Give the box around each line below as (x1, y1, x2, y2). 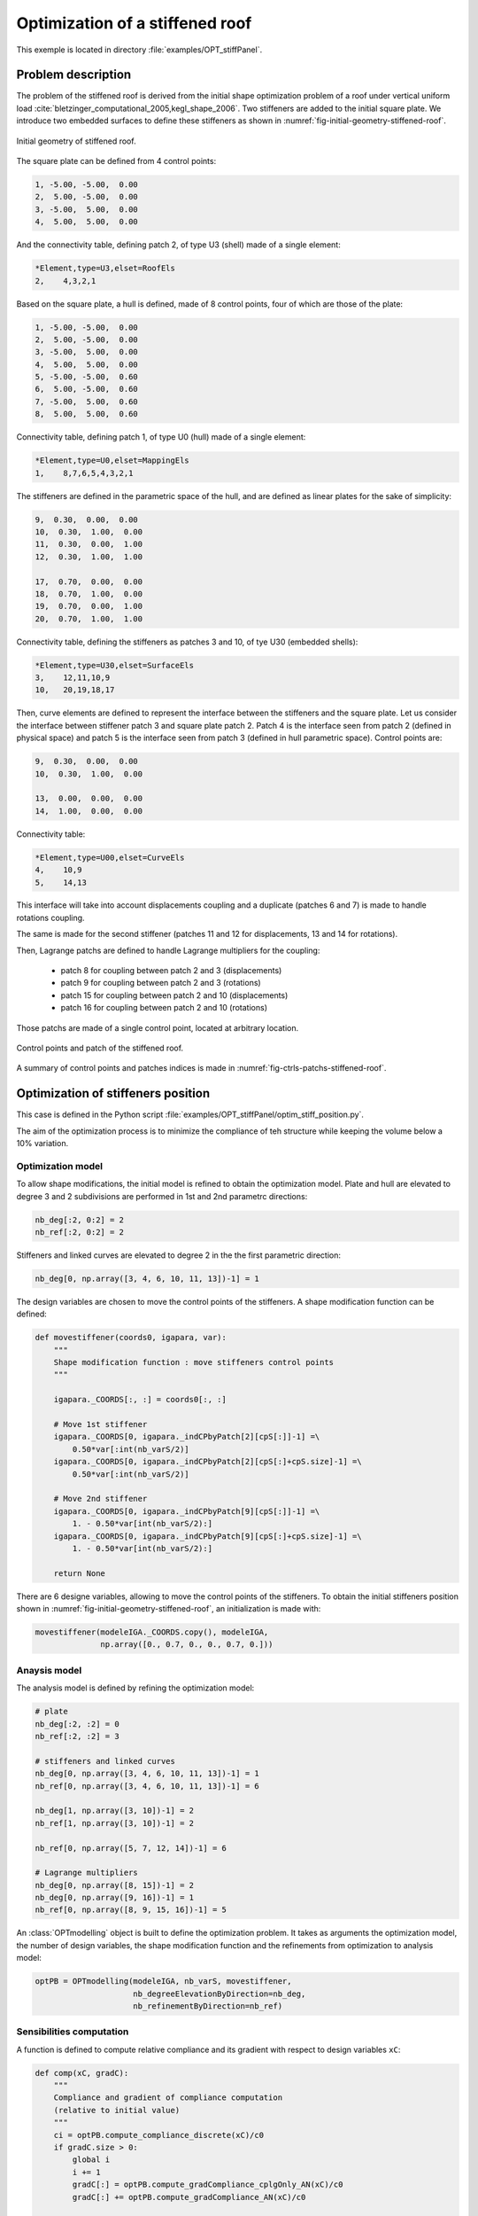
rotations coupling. (16, 912, 85, 923)
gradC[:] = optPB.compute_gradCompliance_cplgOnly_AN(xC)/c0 (72, 2180, 343, 2189)
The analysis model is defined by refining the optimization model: (16, 1682, 255, 1693)
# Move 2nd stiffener (53, 1494, 148, 1504)
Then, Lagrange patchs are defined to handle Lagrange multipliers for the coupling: (16, 945, 320, 956)
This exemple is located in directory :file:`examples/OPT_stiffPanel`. (16, 44, 263, 55)
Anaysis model (16, 1664, 82, 1676)
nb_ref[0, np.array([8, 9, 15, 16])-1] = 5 (35, 1905, 227, 1915)
